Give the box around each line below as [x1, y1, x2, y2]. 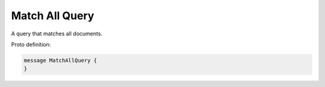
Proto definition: [11, 41, 51, 48]
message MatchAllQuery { [23, 57, 97, 64]
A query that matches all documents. [11, 30, 102, 37]
